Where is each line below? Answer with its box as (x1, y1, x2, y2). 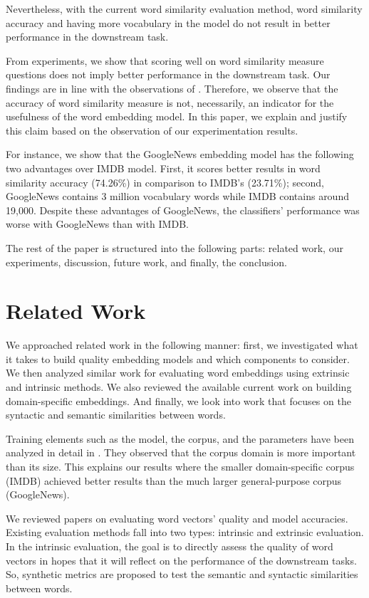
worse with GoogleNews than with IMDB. (6, 216, 189, 231)
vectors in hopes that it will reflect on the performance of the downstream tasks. (6, 552, 357, 567)
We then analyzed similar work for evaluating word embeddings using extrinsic (6, 365, 350, 380)
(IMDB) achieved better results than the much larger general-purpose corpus (6, 473, 342, 488)
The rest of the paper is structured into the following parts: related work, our (6, 240, 343, 255)
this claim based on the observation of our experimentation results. (6, 122, 298, 137)
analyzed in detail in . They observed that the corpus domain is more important (6, 445, 356, 460)
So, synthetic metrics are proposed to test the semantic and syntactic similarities (6, 567, 358, 582)
